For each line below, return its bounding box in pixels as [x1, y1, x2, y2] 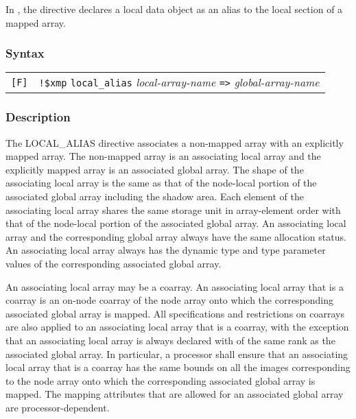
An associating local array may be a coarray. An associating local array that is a [5, 279, 344, 294]
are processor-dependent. [5, 400, 110, 414]
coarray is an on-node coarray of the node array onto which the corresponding [5, 293, 334, 307]
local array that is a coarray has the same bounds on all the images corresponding [5, 360, 351, 374]
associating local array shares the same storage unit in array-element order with [5, 202, 341, 217]
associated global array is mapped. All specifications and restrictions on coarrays [5, 306, 344, 320]
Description [5, 108, 71, 125]
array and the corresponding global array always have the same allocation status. [5, 229, 346, 243]
